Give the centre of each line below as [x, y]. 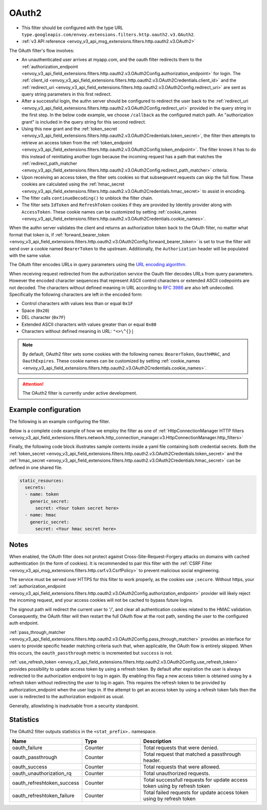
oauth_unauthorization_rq [42, 773]
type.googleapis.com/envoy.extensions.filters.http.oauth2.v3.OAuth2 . [108, 34]
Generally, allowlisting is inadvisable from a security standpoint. [74, 706]
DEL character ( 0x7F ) [44, 317]
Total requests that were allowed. [182, 766]
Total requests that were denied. [181, 748]
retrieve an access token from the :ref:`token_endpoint [77, 142]
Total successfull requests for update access [196, 780]
